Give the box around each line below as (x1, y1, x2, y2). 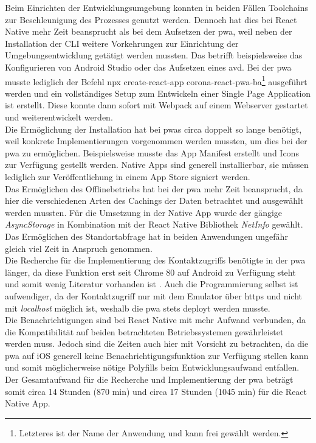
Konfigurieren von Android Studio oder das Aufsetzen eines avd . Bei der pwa (5, 60, 292, 73)
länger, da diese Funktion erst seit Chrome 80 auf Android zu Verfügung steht (5, 265, 296, 278)
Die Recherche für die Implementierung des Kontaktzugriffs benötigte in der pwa (5, 254, 306, 267)
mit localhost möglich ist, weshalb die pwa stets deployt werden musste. (5, 301, 270, 314)
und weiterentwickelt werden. (5, 111, 113, 123)
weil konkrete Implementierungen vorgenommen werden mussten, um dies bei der (5, 134, 307, 147)
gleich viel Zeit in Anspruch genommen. (5, 242, 153, 254)
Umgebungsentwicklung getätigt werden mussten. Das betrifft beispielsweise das (5, 49, 303, 61)
